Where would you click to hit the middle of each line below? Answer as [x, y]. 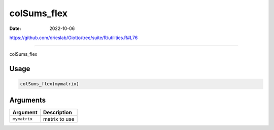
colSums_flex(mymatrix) [50, 84]
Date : [15, 28]
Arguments [28, 100]
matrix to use [59, 119]
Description [58, 112]
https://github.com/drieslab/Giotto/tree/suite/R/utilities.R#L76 [74, 38]
